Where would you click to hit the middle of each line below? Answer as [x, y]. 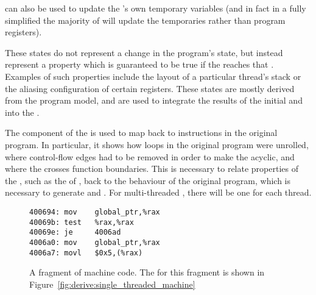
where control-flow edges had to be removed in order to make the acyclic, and [150, 156]
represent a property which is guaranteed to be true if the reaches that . [139, 64]
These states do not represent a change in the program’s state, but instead [144, 52]
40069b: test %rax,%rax [82, 222]
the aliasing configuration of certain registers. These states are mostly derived [150, 88]
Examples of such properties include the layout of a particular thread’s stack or [153, 76]
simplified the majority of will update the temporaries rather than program [145, 20]
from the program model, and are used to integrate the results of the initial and [154, 100]
